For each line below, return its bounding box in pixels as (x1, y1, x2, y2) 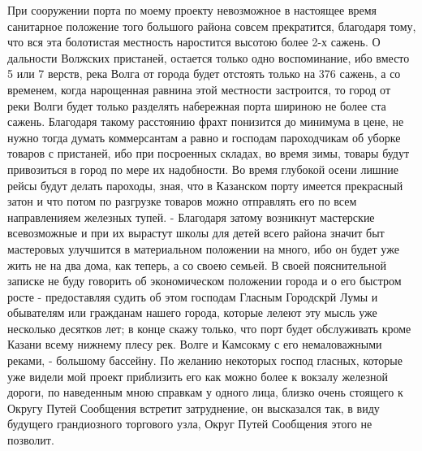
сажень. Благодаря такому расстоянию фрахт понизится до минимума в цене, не (7, 113, 404, 130)
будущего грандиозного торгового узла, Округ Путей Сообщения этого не (7, 415, 372, 432)
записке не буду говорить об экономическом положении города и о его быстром (7, 272, 402, 289)
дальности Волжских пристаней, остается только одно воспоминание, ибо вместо (7, 49, 410, 66)
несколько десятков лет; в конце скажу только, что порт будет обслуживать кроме (7, 319, 411, 336)
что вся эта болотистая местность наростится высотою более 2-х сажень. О (7, 33, 381, 50)
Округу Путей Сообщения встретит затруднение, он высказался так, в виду (7, 399, 380, 416)
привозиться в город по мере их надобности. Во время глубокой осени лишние (7, 160, 398, 177)
